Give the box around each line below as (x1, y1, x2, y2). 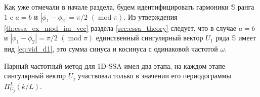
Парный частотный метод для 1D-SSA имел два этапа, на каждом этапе (4, 60, 225, 71)
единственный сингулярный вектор (96, 32, 203, 43)
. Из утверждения (123, 11, 178, 22)
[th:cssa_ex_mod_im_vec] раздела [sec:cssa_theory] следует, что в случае (4, 22, 236, 33)
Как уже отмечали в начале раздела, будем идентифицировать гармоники (4, 2, 229, 12)
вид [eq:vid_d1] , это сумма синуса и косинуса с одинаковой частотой (4, 43, 218, 54)
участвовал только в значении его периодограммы (77, 70, 231, 81)
